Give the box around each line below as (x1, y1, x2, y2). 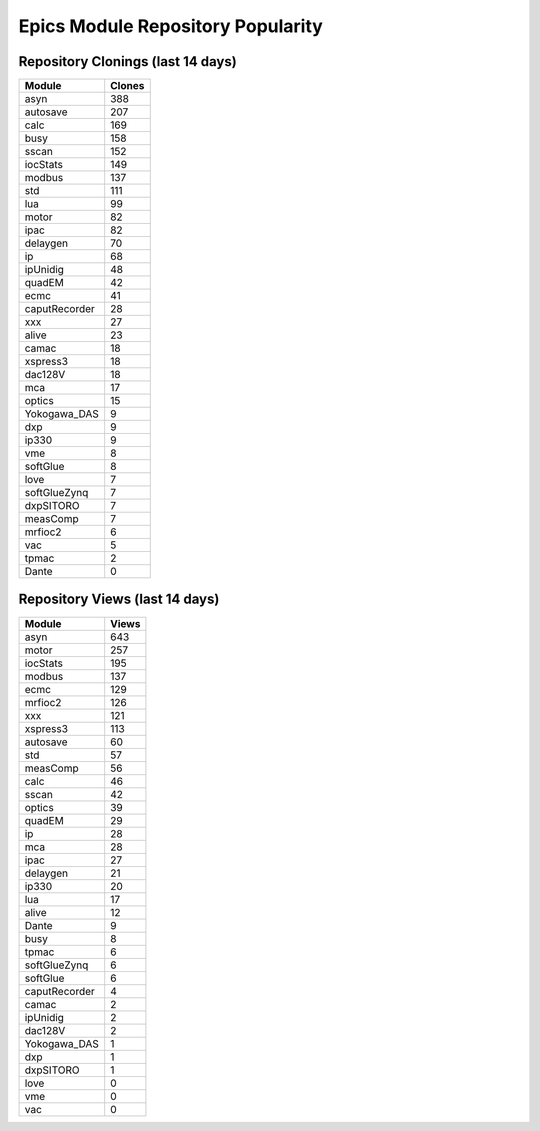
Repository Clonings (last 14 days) (18, 53, 237, 70)
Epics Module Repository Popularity (18, 15, 324, 37)
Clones (110, 79, 145, 93)
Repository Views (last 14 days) (18, 591, 220, 608)
